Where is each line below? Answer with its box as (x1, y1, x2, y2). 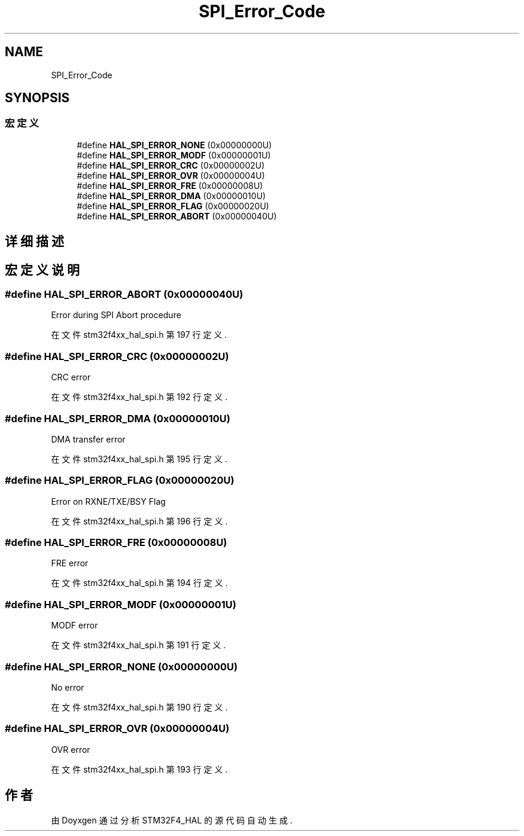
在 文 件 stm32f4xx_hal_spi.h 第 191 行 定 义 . (51, 640, 226, 651)
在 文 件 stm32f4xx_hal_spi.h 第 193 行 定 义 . (51, 764, 228, 774)
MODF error (51, 620, 98, 631)
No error (51, 682, 84, 692)
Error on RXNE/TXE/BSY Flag (51, 496, 166, 507)
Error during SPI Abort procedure (51, 310, 181, 321)
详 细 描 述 (5, 234, 64, 249)
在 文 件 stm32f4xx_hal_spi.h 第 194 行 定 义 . (51, 578, 228, 588)
